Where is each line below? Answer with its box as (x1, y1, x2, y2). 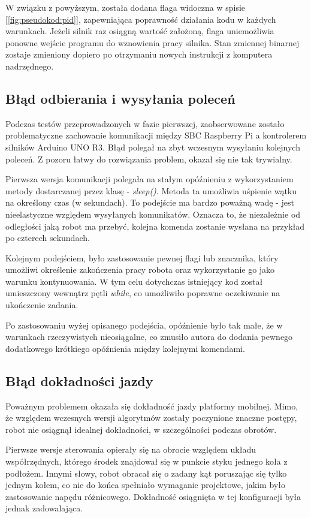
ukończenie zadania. (5, 299, 78, 311)
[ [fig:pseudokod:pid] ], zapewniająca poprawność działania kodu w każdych (5, 13, 276, 25)
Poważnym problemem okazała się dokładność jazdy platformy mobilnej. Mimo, (5, 399, 298, 412)
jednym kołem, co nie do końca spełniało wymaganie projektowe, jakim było (5, 478, 285, 491)
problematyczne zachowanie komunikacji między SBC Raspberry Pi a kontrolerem (5, 129, 307, 141)
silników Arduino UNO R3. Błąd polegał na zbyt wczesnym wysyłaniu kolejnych (5, 140, 300, 153)
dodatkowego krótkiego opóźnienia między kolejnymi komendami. (5, 342, 245, 354)
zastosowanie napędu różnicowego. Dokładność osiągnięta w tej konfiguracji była (5, 490, 301, 502)
